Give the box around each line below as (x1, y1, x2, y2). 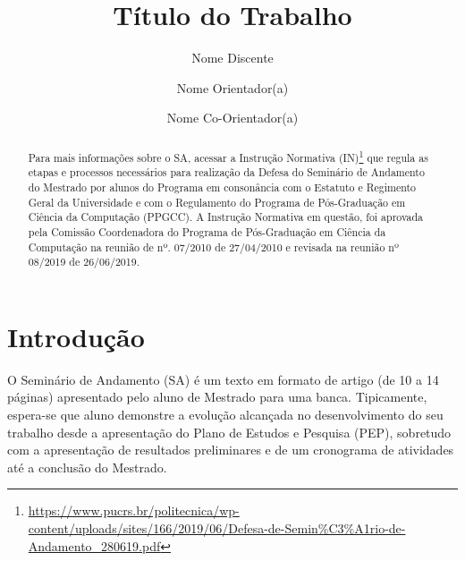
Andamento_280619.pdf (28, 536, 161, 555)
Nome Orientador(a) (176, 78, 289, 97)
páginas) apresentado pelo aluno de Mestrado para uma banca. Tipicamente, (7, 387, 427, 406)
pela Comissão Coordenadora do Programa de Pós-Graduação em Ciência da (28, 224, 386, 239)
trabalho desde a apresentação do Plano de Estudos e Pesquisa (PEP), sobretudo (7, 422, 452, 441)
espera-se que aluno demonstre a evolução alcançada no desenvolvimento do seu (7, 405, 444, 424)
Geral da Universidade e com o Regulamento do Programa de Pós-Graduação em (28, 194, 406, 209)
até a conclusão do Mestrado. (7, 457, 167, 476)
